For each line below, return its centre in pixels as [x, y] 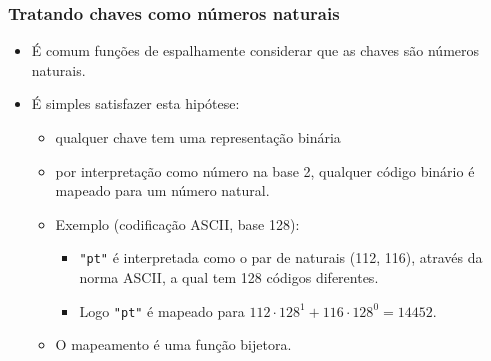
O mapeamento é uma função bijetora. [173, 344]
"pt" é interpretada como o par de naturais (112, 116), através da [281, 257]
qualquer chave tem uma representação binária [198, 137]
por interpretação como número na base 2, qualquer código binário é [265, 170]
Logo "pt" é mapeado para [162, 310]
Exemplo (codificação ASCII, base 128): [177, 223]
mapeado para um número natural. [162, 190]
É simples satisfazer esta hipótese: [135, 103]
